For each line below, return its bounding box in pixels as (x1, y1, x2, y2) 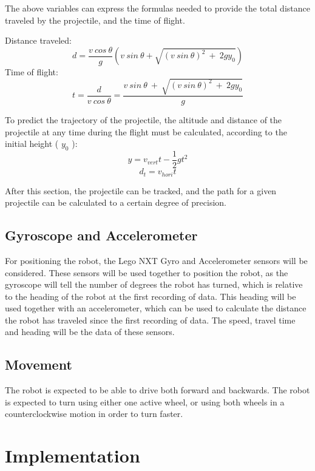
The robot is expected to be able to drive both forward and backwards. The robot (5, 384, 310, 396)
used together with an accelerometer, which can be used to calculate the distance (5, 302, 307, 314)
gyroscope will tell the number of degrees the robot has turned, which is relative (5, 278, 303, 291)
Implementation (5, 443, 140, 468)
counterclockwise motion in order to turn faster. (5, 407, 183, 420)
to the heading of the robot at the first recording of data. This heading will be (5, 290, 296, 302)
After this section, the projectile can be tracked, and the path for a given (5, 184, 277, 197)
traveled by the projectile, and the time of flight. (5, 13, 185, 26)
